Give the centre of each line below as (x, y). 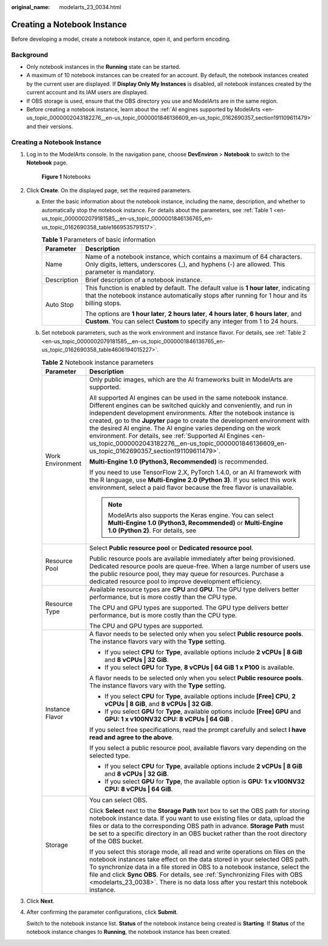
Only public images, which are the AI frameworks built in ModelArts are (191, 379)
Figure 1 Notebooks (66, 176)
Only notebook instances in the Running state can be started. (103, 67)
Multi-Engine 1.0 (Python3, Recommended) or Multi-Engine (196, 523)
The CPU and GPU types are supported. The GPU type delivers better (189, 607)
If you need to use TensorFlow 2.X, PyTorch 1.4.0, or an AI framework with (195, 472)
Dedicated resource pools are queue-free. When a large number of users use (200, 566)
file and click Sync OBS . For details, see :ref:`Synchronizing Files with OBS (196, 874)
